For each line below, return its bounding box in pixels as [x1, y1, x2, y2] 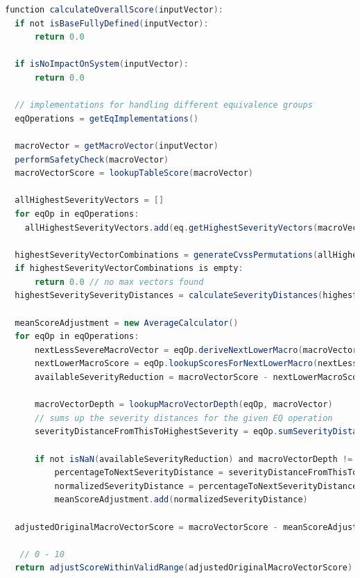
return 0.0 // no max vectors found [34, 276, 204, 287]
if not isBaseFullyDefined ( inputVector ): [15, 18, 209, 28]
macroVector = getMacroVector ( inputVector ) [15, 140, 218, 151]
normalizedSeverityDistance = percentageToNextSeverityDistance [54, 481, 358, 491]
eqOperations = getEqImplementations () [15, 113, 199, 124]
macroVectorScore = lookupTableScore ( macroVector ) [15, 168, 254, 179]
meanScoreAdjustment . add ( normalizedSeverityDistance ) [54, 495, 308, 505]
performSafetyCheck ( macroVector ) [15, 154, 169, 165]
